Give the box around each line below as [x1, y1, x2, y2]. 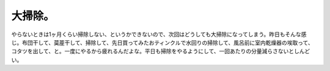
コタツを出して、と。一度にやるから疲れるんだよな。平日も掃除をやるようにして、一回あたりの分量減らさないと [11, 48, 295, 55]
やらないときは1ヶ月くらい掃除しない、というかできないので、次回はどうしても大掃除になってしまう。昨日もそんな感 [11, 31, 307, 38]
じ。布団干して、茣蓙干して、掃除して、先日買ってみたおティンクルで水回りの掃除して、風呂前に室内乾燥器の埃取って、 [11, 39, 314, 46]
